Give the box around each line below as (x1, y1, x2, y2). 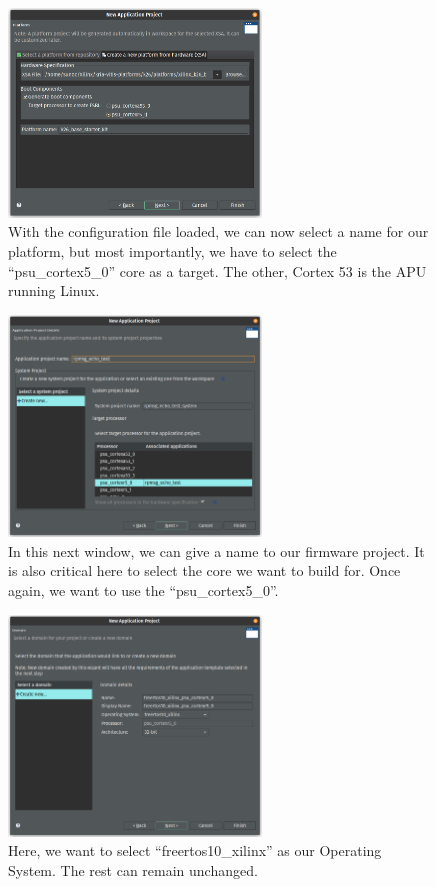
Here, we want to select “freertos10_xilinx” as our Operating (8, 840, 382, 861)
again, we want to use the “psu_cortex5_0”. (8, 579, 279, 600)
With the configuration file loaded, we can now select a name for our (8, 221, 429, 242)
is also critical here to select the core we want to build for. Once (8, 560, 401, 581)
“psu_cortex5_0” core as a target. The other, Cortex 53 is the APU (8, 260, 427, 281)
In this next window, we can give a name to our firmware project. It (8, 540, 425, 561)
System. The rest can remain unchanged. (8, 860, 258, 881)
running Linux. (8, 280, 100, 301)
